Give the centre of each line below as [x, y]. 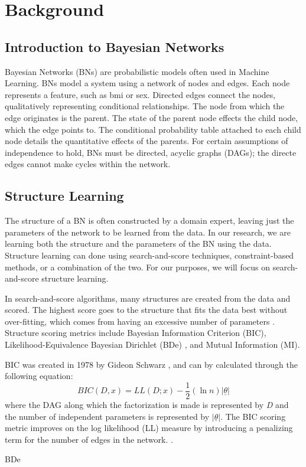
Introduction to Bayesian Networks [115, 46]
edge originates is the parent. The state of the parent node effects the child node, [152, 117]
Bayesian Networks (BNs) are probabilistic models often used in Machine [137, 71]
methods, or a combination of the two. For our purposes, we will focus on [138, 267]
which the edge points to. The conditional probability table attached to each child [153, 129]
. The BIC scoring [253, 416]
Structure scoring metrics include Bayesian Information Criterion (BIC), [136, 333]
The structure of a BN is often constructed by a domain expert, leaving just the [149, 221]
